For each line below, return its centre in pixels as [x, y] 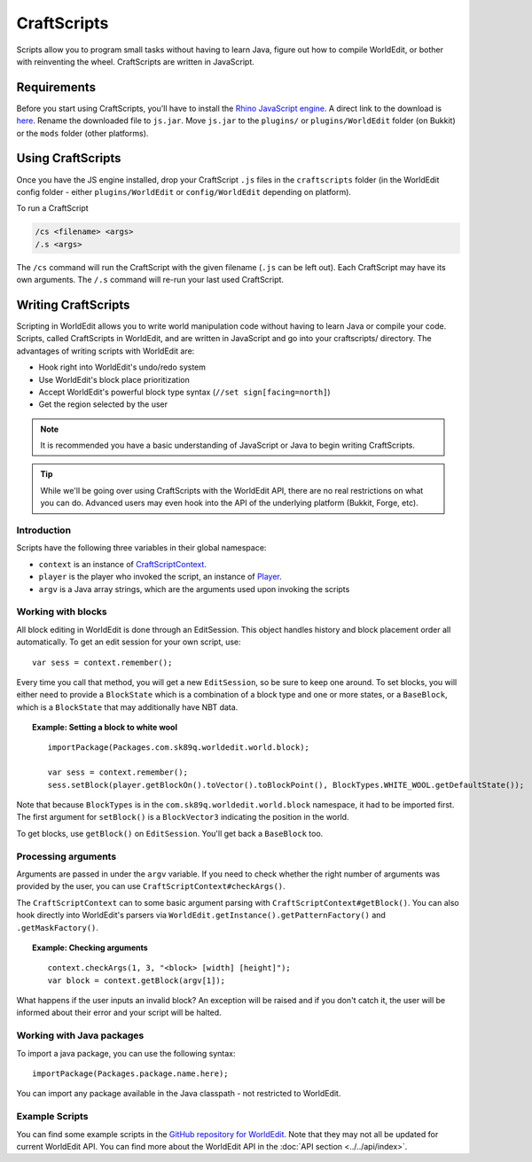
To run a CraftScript [52, 208]
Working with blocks [62, 612]
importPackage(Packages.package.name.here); [131, 1073]
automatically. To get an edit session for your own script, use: [129, 642]
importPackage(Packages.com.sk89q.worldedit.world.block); [179, 748]
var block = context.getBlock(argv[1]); [137, 980]
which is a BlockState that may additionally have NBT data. [127, 707]
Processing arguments [66, 856]
